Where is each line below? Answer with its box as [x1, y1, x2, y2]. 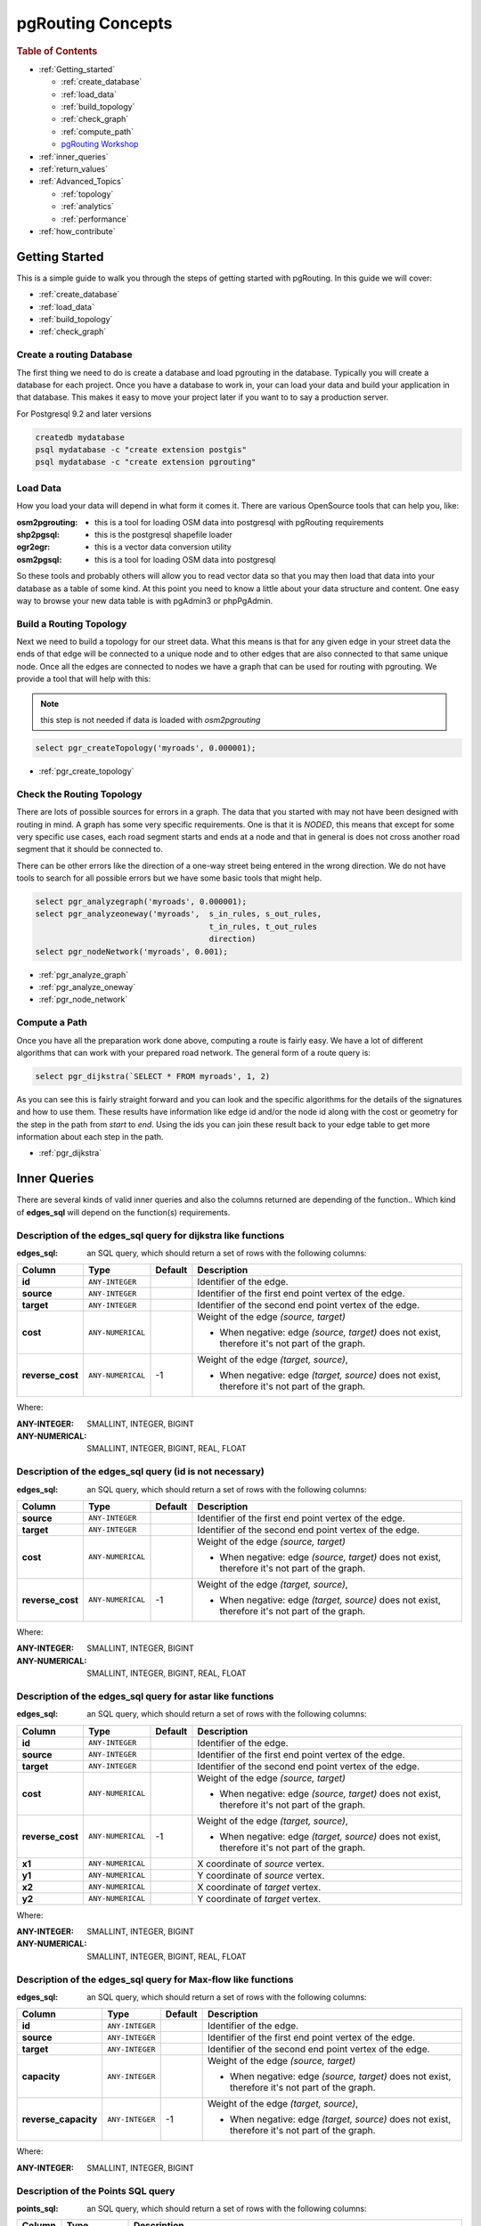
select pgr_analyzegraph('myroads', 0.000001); [35, 897, 247, 907]
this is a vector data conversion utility [94, 541, 232, 552]
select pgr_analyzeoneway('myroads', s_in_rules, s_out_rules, [35, 909, 322, 919]
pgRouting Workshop [61, 139, 139, 150]
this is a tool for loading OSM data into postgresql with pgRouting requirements [94, 516, 385, 527]
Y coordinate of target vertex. [197, 1892, 322, 1905]
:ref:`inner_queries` [38, 151, 109, 162]
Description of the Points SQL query [16, 2184, 175, 2197]
